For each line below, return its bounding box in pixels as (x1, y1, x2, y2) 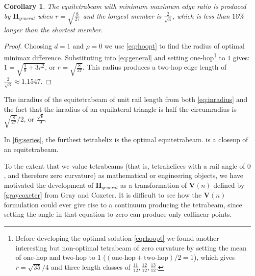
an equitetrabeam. (4, 144, 59, 154)
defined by (213, 179, 245, 190)
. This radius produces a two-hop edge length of (82, 62, 227, 72)
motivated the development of (4, 179, 94, 190)
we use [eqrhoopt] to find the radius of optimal (104, 41, 245, 51)
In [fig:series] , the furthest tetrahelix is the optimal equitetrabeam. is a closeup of (4, 134, 248, 145)
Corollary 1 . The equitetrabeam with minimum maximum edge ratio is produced (4, 1, 246, 11)
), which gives (194, 252, 235, 262)
